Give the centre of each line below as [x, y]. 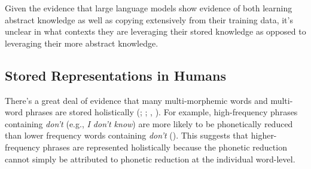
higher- [264, 135]
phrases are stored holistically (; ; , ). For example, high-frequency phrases [161, 112]
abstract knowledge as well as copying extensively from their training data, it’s [149, 19]
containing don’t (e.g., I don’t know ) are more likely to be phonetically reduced [149, 123]
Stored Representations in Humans [115, 75]
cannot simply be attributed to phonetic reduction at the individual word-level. [150, 159]
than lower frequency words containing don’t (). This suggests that [127, 135]
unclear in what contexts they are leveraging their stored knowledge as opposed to [155, 31]
